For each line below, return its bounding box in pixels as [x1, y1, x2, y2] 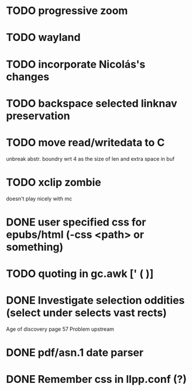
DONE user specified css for [6, 215, 146, 229]
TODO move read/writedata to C [6, 136, 165, 149]
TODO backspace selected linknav [6, 96, 177, 110]
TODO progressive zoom [6, 4, 128, 18]
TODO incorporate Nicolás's [6, 57, 146, 71]
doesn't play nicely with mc [6, 195, 72, 202]
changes [6, 70, 50, 83]
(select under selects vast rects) [6, 306, 167, 320]
